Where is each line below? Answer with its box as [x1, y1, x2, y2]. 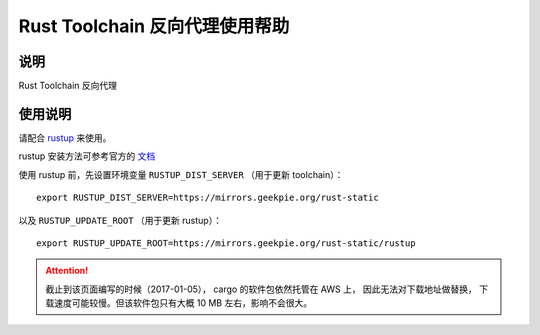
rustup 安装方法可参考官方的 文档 [18, 150, 156, 162]
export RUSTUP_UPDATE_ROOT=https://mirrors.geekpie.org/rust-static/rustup [36, 237, 416, 249]
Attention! [45, 265, 89, 277]
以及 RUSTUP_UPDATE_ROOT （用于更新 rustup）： [18, 214, 222, 226]
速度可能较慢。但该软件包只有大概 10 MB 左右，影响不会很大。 [53, 297, 313, 309]
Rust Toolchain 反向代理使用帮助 [18, 15, 290, 37]
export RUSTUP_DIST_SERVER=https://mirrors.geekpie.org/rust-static [36, 192, 379, 204]
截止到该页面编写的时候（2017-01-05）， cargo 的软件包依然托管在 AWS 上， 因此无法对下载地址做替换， [45, 283, 477, 295]
